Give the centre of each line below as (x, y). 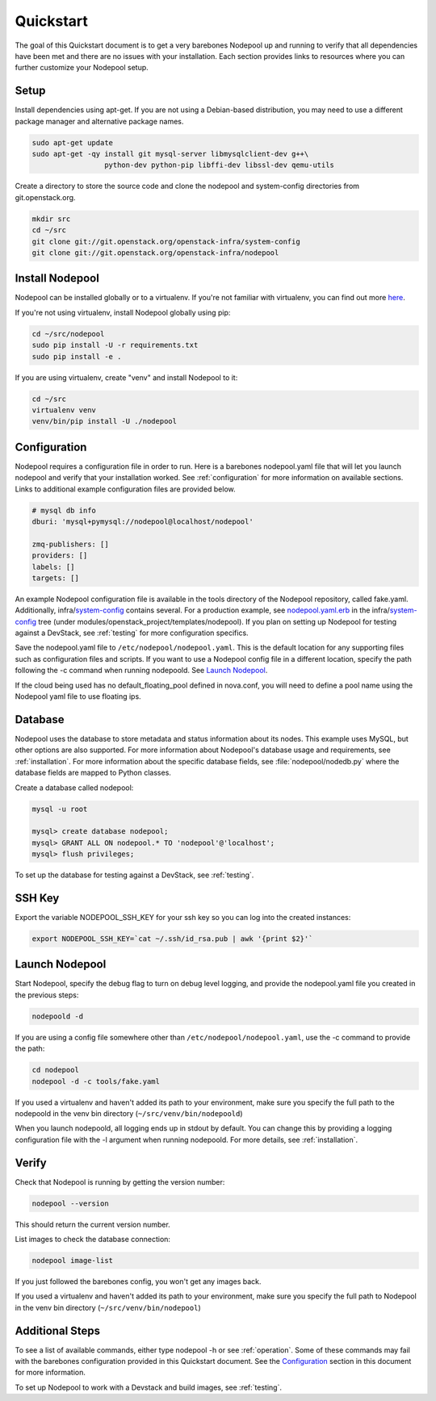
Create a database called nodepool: (74, 788)
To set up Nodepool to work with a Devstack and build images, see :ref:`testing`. (149, 1387)
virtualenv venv (64, 410)
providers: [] (60, 556)
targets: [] (56, 578)
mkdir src (51, 219)
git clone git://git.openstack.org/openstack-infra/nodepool (155, 253)
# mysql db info (64, 510)
